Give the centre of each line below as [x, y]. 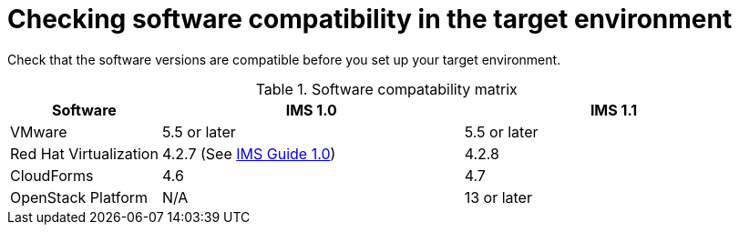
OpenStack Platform [79, 197]
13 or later [498, 197]
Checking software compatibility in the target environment [370, 19]
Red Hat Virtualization [84, 153]
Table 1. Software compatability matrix [386, 89]
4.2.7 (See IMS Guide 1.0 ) [249, 153]
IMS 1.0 [311, 110]
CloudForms [52, 175]
